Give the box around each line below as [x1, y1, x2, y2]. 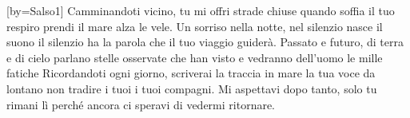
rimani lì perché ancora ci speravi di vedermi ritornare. [6, 96, 276, 112]
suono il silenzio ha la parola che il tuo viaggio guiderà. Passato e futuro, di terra [6, 33, 404, 50]
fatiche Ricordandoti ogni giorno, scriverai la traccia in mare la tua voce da [6, 65, 376, 81]
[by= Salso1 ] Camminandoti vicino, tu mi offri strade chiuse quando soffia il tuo [6, 2, 395, 18]
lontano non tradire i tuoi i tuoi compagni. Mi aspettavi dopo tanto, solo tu [6, 80, 377, 96]
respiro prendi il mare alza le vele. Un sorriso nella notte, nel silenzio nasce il [6, 18, 383, 34]
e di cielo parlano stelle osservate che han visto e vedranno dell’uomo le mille [6, 49, 383, 65]
